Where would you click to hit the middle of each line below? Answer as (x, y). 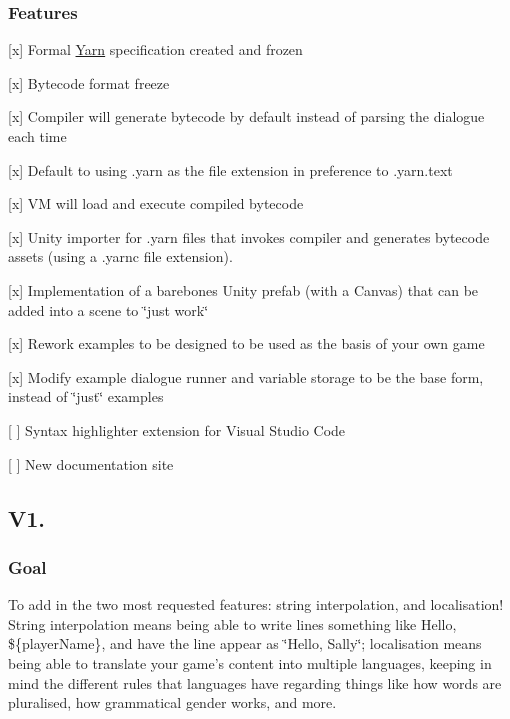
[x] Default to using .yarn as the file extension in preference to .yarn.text (230, 169)
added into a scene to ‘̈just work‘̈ (108, 309)
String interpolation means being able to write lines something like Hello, (232, 623)
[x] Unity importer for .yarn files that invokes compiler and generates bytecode (249, 236)
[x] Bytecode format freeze (89, 82)
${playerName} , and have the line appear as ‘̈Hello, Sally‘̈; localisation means (245, 643)
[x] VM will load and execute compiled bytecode (156, 203)
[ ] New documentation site (91, 463)
